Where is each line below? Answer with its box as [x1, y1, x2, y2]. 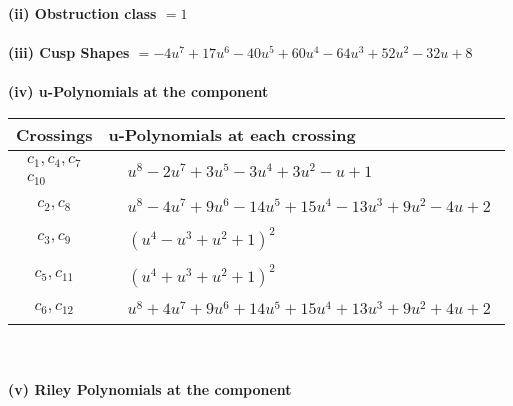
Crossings [16, 122, 93, 146]
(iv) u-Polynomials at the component [8, 81, 269, 102]
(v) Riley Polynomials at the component [8, 378, 292, 399]
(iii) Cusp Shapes [8, 42, 130, 63]
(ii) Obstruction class [8, 3, 157, 23]
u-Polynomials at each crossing [108, 122, 356, 146]
